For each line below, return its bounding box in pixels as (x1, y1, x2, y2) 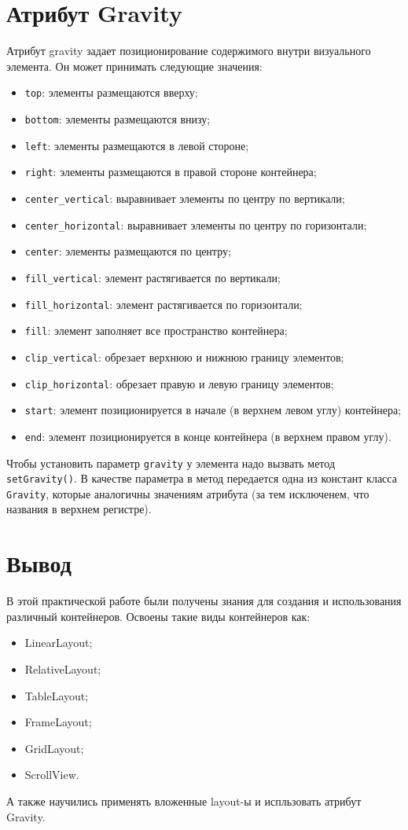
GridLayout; (24, 740, 84, 756)
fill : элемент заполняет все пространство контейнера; (24, 322, 288, 339)
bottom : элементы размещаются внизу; (24, 110, 211, 127)
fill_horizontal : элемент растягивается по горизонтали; (24, 296, 303, 312)
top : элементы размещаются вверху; (24, 84, 198, 101)
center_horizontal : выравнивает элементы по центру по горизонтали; (24, 216, 367, 233)
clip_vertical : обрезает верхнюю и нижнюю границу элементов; (24, 348, 344, 365)
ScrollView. (24, 766, 79, 783)
